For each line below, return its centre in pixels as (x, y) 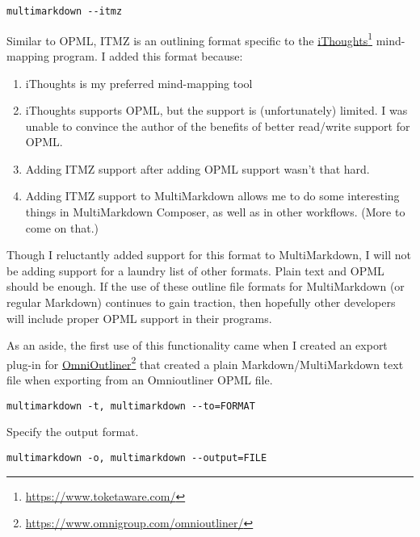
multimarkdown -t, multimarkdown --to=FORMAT (131, 406)
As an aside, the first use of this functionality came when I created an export (197, 345)
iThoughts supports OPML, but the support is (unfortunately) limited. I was (216, 110)
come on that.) (62, 227)
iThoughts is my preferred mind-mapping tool (139, 83)
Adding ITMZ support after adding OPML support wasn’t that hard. (197, 168)
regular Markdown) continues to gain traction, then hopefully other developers (201, 302)
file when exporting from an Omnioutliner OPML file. (140, 380)
